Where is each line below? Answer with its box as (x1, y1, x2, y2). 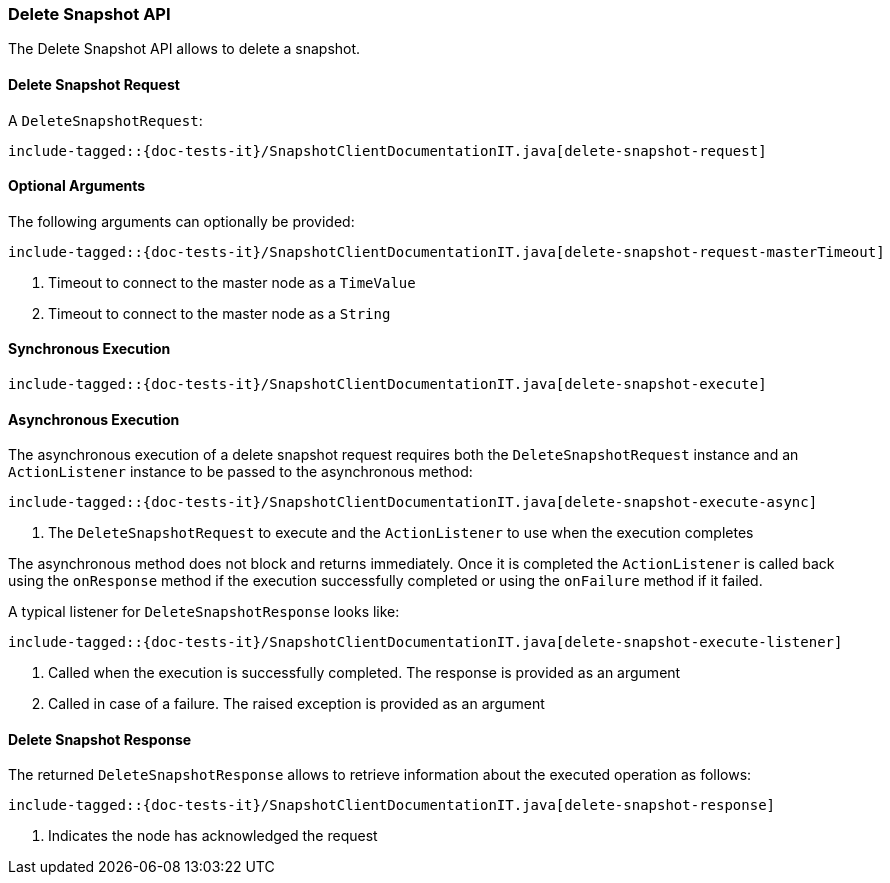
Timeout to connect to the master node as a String (48, 304, 391, 322)
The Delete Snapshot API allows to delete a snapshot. (8, 40, 361, 58)
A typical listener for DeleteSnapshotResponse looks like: (8, 603, 400, 621)
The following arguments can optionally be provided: (8, 212, 355, 230)
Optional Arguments (8, 177, 146, 195)
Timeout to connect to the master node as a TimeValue (48, 273, 416, 291)
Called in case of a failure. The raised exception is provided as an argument (48, 695, 545, 713)
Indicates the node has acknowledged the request (48, 827, 378, 845)
